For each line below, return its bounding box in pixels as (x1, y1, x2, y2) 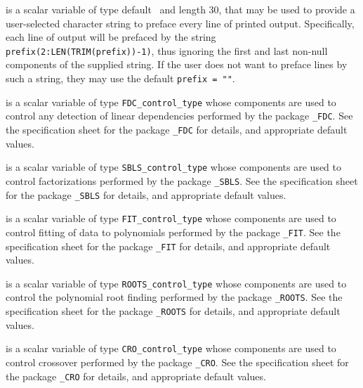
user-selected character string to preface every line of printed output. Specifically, (6, 15, 355, 30)
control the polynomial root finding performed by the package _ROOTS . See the (6, 290, 343, 304)
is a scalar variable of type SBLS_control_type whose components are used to (6, 160, 341, 174)
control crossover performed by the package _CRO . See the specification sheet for (6, 355, 349, 369)
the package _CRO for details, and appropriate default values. (6, 368, 266, 383)
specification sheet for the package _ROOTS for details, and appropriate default (6, 304, 341, 318)
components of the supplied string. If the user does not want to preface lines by (6, 57, 348, 72)
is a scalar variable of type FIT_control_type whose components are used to (6, 211, 336, 226)
